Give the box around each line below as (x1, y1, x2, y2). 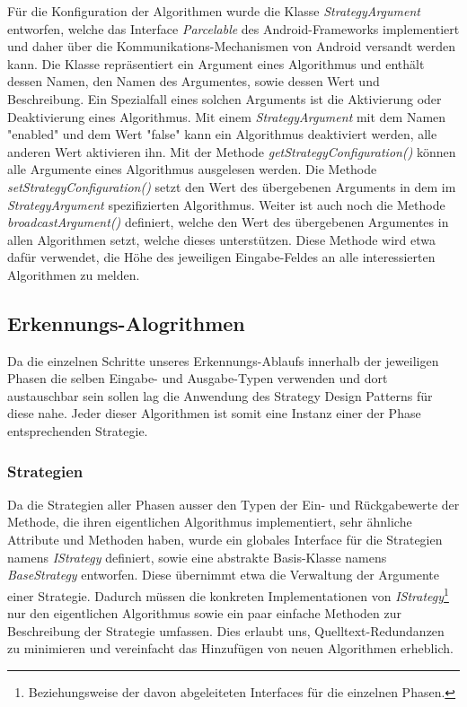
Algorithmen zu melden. (7, 265, 140, 284)
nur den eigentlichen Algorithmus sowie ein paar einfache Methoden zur (7, 604, 401, 623)
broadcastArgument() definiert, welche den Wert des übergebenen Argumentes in (7, 213, 449, 231)
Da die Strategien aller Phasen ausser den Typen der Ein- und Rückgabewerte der (7, 494, 460, 513)
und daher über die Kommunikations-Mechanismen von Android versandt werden (7, 37, 456, 56)
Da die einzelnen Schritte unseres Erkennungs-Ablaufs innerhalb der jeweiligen (7, 351, 439, 370)
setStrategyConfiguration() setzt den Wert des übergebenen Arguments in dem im (7, 177, 456, 196)
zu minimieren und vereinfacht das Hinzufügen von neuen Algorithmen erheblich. (7, 639, 454, 658)
